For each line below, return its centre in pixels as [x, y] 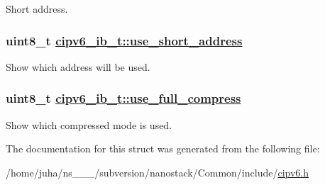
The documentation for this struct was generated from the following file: [163, 148]
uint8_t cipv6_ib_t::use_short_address [124, 40]
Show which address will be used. [78, 66]
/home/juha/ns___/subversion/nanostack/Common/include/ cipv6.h [158, 172]
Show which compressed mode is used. [89, 124]
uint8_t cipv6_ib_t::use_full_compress [123, 98]
